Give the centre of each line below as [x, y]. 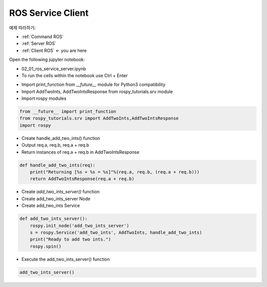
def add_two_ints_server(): [53, 219]
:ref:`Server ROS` [39, 43]
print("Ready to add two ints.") [70, 239]
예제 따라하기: [22, 28]
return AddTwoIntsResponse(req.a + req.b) [82, 179]
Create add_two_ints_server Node [56, 199]
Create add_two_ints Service [51, 205]
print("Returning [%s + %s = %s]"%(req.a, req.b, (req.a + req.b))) [115, 172]
